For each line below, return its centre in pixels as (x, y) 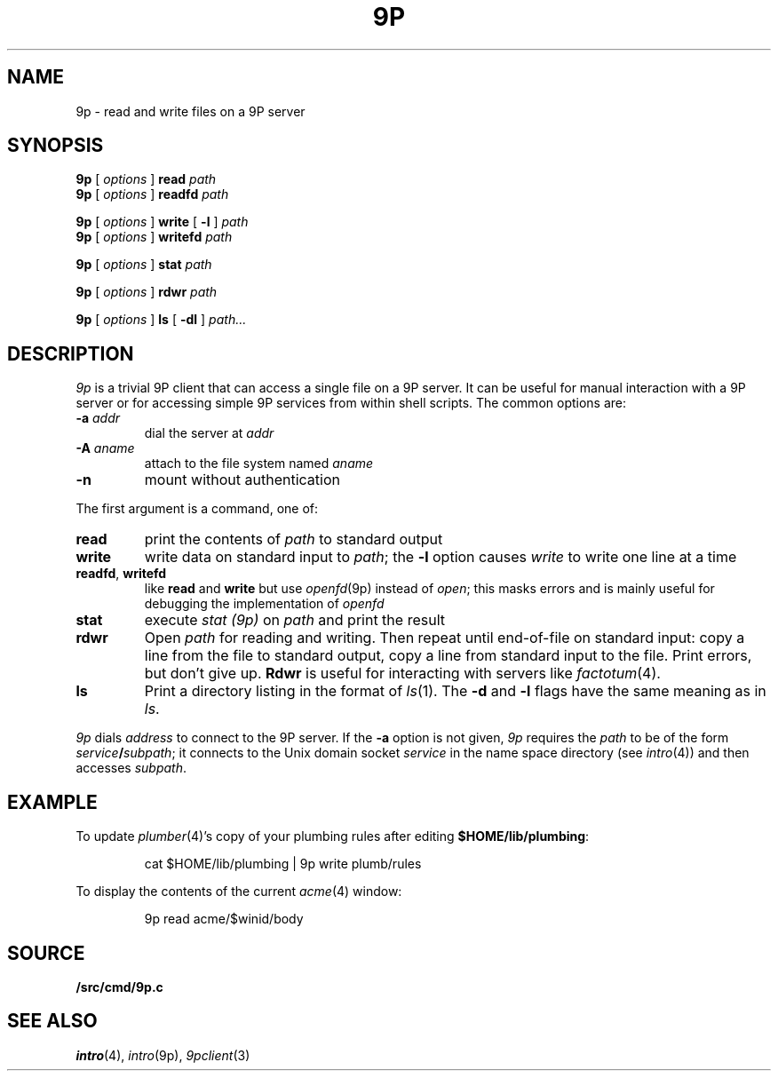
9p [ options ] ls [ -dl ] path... (161, 320)
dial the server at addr (209, 433)
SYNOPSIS (56, 146)
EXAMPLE (52, 802)
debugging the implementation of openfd (264, 604)
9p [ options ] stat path (144, 265)
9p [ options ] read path (146, 179)
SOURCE (46, 953)
